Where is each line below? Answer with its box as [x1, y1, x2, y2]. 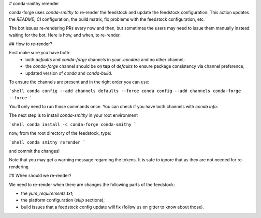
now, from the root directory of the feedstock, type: [9, 130, 111, 136]
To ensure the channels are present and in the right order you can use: [9, 79, 150, 85]
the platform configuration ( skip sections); [21, 197, 105, 203]
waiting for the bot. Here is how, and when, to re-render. [9, 32, 121, 38]
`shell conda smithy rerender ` [9, 140, 86, 145]
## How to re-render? [9, 41, 53, 47]
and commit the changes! [9, 148, 60, 154]
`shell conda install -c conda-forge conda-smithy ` [9, 122, 137, 127]
